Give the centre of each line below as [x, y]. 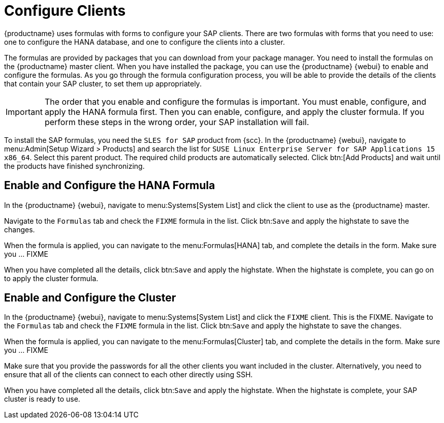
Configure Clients [65, 11]
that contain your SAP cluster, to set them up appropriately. [103, 83]
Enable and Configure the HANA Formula [110, 186]
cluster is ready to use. [42, 399]
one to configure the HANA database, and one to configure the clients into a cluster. [145, 42]
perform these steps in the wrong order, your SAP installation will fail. [177, 122]
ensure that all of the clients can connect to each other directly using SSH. [129, 375]
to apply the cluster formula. [51, 278]
